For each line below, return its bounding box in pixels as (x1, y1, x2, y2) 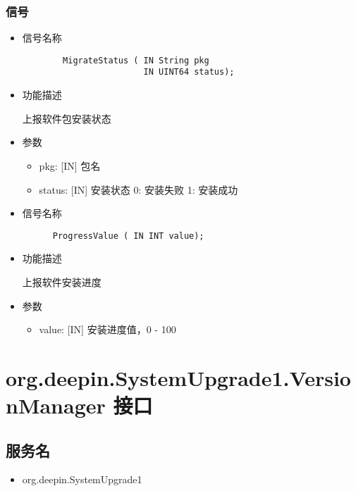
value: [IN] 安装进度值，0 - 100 (39, 322, 176, 337)
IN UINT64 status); (143, 67, 235, 77)
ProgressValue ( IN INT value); (52, 230, 204, 241)
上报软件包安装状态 (22, 111, 111, 125)
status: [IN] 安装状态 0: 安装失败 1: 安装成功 (39, 182, 238, 197)
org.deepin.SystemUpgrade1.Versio (6, 363, 351, 392)
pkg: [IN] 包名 (39, 158, 101, 173)
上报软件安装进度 (22, 274, 102, 289)
